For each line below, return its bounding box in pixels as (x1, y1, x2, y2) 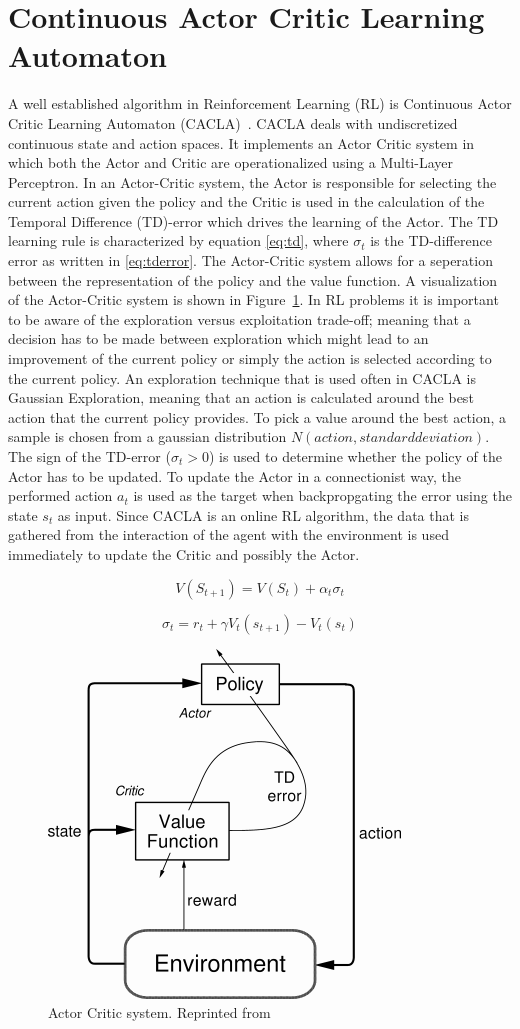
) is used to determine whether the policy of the (208, 446, 502, 466)
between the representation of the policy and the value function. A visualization (8, 269, 498, 290)
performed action (8, 485, 113, 506)
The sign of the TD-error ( (8, 446, 171, 466)
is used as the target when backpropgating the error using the (133, 485, 512, 506)
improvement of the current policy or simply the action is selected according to (8, 348, 492, 369)
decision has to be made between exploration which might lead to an (8, 328, 429, 349)
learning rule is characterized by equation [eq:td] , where (8, 230, 349, 251)
